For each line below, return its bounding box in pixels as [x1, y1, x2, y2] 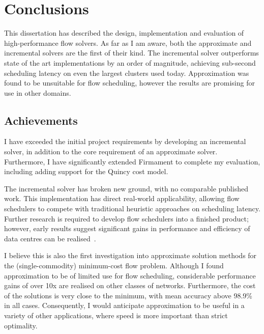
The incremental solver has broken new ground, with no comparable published [4, 183, 248, 193]
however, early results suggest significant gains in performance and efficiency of [4, 223, 250, 234]
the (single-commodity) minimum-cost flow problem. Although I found [4, 260, 224, 271]
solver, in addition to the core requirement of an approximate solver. [4, 146, 218, 157]
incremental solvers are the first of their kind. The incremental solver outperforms [4, 47, 259, 58]
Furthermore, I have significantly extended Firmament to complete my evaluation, [4, 156, 260, 166]
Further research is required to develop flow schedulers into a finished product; [4, 213, 249, 224]
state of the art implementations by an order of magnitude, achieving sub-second [4, 57, 256, 68]
